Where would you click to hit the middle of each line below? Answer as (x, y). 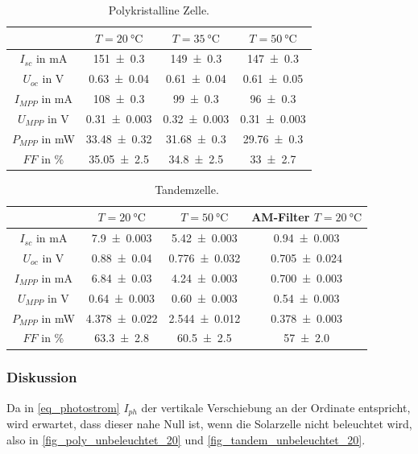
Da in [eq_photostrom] (63, 407)
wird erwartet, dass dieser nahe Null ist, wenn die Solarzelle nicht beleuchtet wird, (209, 424)
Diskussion (42, 377)
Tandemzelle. (187, 189)
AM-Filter (281, 217)
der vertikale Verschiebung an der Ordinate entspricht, (276, 407)
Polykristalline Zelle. (159, 10)
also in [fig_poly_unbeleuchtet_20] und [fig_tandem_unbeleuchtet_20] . (186, 439)
